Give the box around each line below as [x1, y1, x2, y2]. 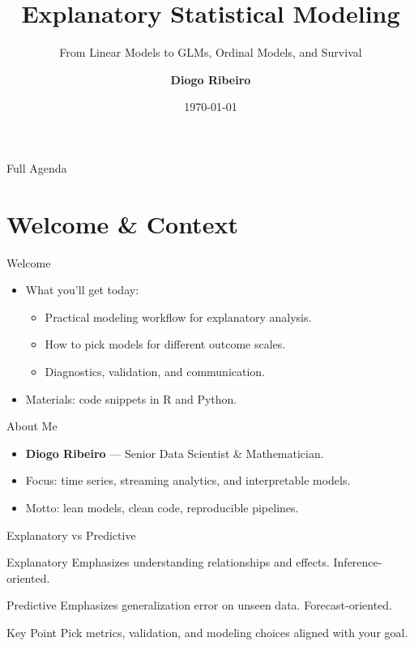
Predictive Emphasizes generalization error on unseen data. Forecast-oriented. [6, 597, 393, 614]
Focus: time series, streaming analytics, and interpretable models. [25, 472, 351, 489]
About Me [6, 417, 58, 434]
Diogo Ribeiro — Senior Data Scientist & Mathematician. [25, 444, 324, 461]
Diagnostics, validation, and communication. [45, 363, 266, 379]
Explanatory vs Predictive [6, 526, 136, 543]
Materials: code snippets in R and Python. [25, 390, 237, 407]
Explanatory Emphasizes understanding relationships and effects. [6, 554, 330, 571]
